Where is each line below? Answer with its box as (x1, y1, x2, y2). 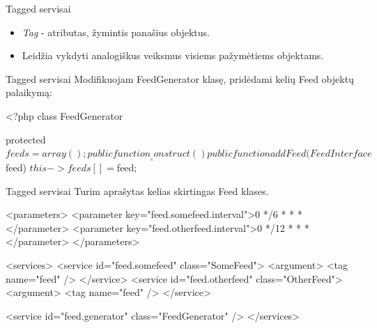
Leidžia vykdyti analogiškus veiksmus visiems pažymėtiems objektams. (22, 48, 324, 63)
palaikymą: (6, 85, 52, 100)
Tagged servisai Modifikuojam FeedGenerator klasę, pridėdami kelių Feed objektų (6, 71, 354, 86)
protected (6, 132, 46, 146)
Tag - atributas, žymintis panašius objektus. (22, 24, 210, 39)
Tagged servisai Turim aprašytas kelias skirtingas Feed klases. (6, 183, 269, 198)
